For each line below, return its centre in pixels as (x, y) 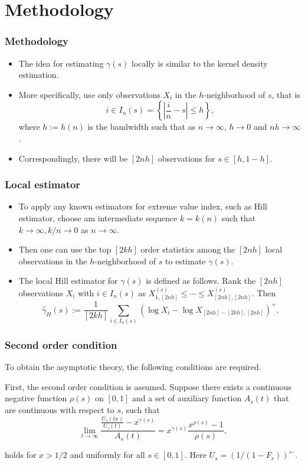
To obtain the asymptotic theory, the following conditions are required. (133, 367)
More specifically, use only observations (89, 94)
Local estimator (43, 184)
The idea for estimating (61, 63)
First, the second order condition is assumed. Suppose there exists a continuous (148, 386)
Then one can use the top (65, 249)
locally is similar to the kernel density (200, 63)
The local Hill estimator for (68, 281)
